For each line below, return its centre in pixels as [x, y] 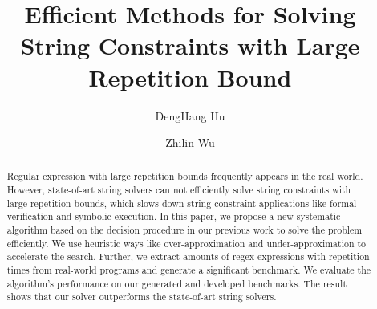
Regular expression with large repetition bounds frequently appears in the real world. [185, 176]
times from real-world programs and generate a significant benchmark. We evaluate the [189, 270]
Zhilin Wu [190, 142]
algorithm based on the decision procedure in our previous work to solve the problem [184, 230]
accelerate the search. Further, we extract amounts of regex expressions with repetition [188, 256]
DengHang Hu [190, 115]
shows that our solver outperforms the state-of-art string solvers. [142, 297]
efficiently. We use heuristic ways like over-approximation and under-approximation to [186, 243]
